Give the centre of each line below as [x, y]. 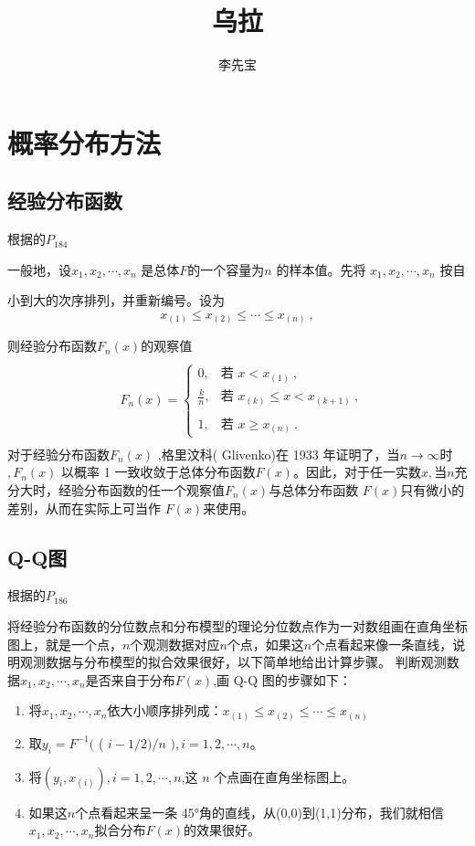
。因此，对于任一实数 [357, 472]
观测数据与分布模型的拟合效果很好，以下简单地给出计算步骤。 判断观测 [233, 662]
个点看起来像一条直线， [382, 644]
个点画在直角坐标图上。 [285, 776]
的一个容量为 [226, 269]
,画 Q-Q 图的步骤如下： [282, 679]
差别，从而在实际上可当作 [84, 508]
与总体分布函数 [314, 489]
